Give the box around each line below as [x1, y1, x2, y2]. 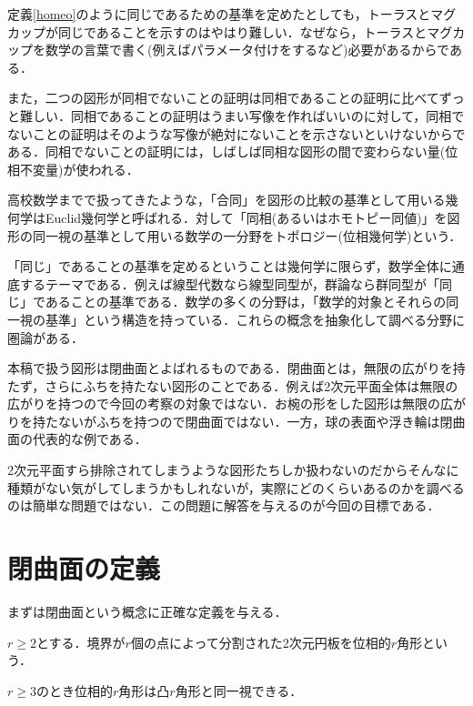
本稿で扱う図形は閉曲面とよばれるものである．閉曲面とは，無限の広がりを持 [7, 358, 466, 378]
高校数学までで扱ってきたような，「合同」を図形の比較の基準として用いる [7, 190, 446, 209]
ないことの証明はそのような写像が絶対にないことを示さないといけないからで [7, 124, 466, 143]
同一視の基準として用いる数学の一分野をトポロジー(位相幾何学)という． [32, 226, 462, 245]
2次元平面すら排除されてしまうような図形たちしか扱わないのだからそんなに [7, 460, 459, 479]
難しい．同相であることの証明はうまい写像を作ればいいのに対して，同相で [19, 106, 465, 125]
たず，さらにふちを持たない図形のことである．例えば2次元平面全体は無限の [7, 376, 458, 395]
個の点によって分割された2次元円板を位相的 [130, 632, 391, 651]
